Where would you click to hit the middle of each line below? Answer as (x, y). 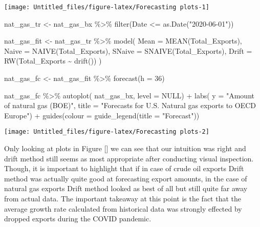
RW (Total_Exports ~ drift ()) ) (53, 61)
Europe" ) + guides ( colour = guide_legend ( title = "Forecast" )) (102, 115)
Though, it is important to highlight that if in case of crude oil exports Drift (124, 168)
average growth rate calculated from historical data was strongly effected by (123, 208)
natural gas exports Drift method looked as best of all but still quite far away (126, 188)
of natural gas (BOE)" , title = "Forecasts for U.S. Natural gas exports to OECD (130, 105)
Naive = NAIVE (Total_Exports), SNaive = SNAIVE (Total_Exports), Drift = (128, 50)
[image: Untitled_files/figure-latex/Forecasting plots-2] (107, 132)
